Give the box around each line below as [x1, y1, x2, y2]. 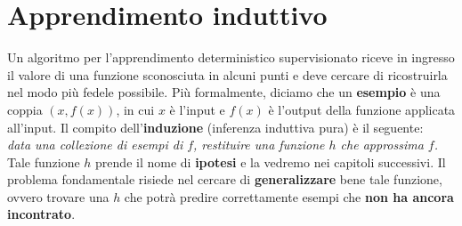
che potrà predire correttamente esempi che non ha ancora [124, 187, 454, 206]
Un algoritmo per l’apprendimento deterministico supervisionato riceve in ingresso [7, 48, 455, 67]
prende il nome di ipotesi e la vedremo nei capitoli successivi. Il [95, 152, 446, 171]
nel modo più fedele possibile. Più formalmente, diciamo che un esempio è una [7, 83, 441, 101]
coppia [7, 100, 43, 118]
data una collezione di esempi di [7, 135, 183, 154]
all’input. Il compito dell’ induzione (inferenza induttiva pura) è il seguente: [7, 117, 424, 136]
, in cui [116, 100, 155, 118]
